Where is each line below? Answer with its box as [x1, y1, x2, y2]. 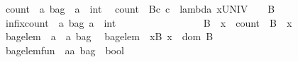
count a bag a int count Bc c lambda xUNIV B [5, 1, 275, 15]
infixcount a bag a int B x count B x [5, 15, 292, 30]
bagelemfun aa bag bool [5, 42, 124, 57]
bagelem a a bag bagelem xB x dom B [5, 29, 214, 44]
